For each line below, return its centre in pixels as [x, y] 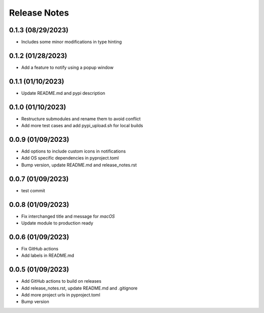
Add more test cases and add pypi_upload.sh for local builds [82, 126]
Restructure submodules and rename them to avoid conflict [81, 119]
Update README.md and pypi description [63, 93]
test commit [33, 190]
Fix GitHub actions [40, 248]
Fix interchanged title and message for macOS [68, 216]
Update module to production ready [57, 223]
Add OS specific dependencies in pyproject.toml [70, 158]
